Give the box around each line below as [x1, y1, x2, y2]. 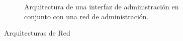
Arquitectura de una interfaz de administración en [24, 1, 179, 11]
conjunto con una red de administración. [24, 11, 149, 21]
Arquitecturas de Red [4, 28, 70, 38]
